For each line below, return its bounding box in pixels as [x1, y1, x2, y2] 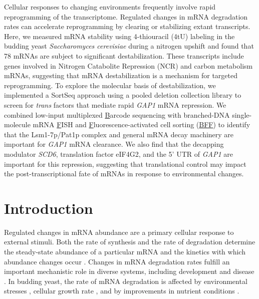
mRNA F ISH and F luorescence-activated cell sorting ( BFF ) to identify [33, 119, 250, 130]
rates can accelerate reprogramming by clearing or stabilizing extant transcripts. [4, 21, 250, 32]
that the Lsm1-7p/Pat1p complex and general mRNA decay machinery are [4, 129, 234, 139]
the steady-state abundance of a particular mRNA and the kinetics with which [4, 246, 245, 256]
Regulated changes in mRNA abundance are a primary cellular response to [4, 226, 234, 237]
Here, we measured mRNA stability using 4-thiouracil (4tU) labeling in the [4, 31, 235, 41]
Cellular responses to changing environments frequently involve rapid [4, 2, 216, 12]
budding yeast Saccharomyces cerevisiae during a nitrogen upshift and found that [4, 41, 254, 51]
